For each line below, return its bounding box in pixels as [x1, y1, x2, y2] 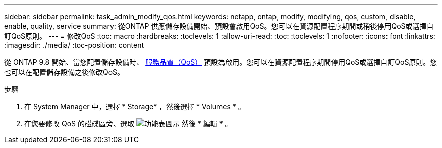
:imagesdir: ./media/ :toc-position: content [4, 41, 144, 50]
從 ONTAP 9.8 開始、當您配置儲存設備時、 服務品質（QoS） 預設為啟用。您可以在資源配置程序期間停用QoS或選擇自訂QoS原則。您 [4, 58, 437, 66]
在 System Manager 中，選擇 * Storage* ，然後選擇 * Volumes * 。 [24, 102, 245, 111]
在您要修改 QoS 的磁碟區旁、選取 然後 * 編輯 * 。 [24, 119, 232, 128]
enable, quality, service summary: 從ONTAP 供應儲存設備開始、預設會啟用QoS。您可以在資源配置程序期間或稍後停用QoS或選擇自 [4, 22, 434, 30]
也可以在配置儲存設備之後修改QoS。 [4, 68, 125, 76]
